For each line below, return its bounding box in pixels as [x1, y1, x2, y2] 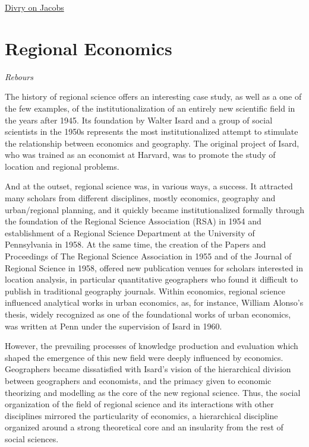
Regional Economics [5, 36, 172, 60]
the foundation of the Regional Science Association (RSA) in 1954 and [5, 215, 261, 227]
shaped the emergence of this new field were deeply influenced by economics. [5, 351, 283, 363]
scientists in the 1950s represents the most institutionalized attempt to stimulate [5, 125, 298, 138]
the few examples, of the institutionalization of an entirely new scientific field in [5, 102, 295, 114]
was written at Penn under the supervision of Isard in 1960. [5, 319, 222, 332]
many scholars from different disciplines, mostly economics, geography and [5, 192, 276, 204]
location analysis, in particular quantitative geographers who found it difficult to [5, 273, 298, 286]
